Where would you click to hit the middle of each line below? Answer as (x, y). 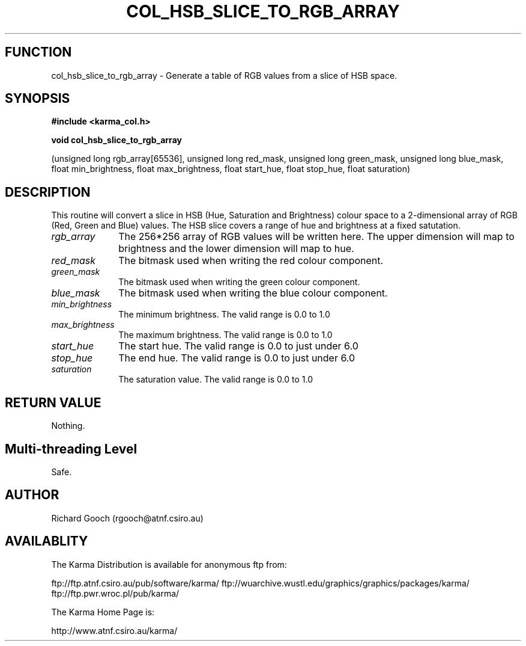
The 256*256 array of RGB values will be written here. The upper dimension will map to (316, 237)
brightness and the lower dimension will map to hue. (236, 249)
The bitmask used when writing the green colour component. (239, 282)
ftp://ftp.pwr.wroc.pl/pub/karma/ (115, 593)
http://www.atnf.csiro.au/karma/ (114, 630)
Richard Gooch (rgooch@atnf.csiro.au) (127, 518)
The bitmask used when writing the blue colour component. (253, 293)
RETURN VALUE (53, 402)
